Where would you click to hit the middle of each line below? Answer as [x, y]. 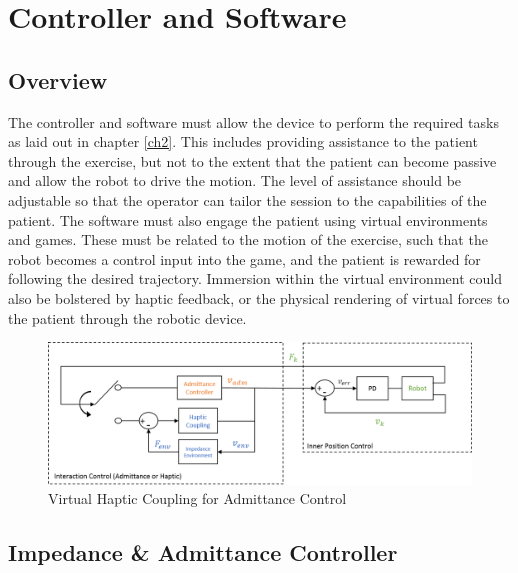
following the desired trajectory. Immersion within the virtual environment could [255, 278]
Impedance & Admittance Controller [203, 552]
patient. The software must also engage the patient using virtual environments [248, 219]
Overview [58, 79]
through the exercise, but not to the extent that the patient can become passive [252, 160]
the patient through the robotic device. [127, 317]
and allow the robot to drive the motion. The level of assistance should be [235, 180]
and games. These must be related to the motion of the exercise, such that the [248, 239]
